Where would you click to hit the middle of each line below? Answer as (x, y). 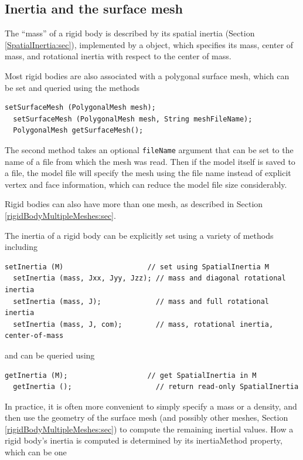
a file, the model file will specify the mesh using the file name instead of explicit (148, 173)
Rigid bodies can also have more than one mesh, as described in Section (134, 204)
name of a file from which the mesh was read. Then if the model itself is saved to (150, 161)
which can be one (36, 452)
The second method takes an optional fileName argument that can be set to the (149, 149)
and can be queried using (50, 355)
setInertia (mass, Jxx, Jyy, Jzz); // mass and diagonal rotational (149, 278)
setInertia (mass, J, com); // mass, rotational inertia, (143, 324)
